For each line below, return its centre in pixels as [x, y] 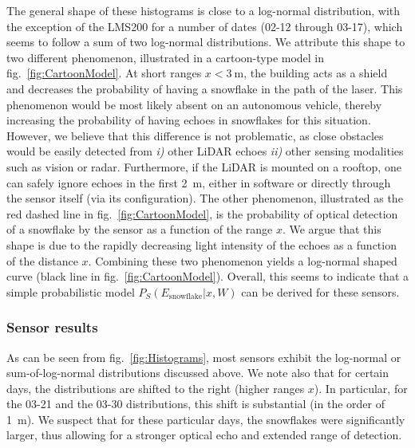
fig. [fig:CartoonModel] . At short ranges [104, 73]
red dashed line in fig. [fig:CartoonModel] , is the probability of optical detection [202, 213]
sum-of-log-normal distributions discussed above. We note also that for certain [198, 373]
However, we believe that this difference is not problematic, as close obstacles [195, 135]
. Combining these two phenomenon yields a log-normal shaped [243, 260]
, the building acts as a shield [316, 73]
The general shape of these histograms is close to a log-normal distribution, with [204, 10]
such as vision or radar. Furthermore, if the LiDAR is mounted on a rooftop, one [204, 166]
